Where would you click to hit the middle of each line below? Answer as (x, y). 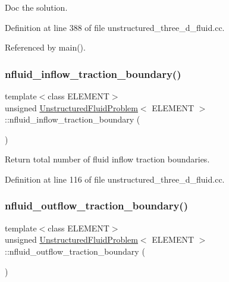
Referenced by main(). (45, 47)
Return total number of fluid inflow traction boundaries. (107, 159)
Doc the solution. (36, 7)
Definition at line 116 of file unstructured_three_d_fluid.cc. (115, 179)
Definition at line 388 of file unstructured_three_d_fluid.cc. (115, 27)
